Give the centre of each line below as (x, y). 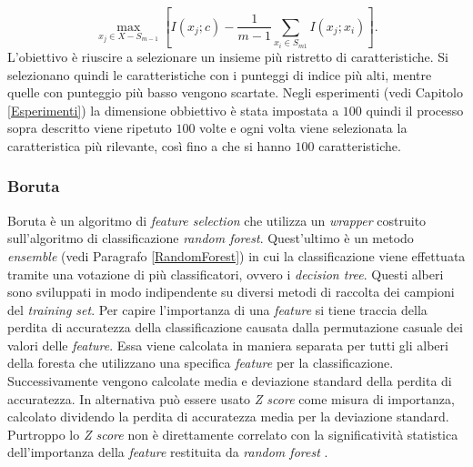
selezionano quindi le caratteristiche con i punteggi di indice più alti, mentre (220, 74)
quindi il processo (415, 110)
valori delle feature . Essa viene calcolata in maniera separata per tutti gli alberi (228, 345)
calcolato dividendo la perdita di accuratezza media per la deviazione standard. (228, 416)
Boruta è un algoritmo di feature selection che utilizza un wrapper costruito (217, 220)
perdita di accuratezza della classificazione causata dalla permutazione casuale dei (235, 327)
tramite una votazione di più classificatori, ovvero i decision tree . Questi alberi (226, 274)
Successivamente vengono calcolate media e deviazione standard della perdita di (230, 381)
